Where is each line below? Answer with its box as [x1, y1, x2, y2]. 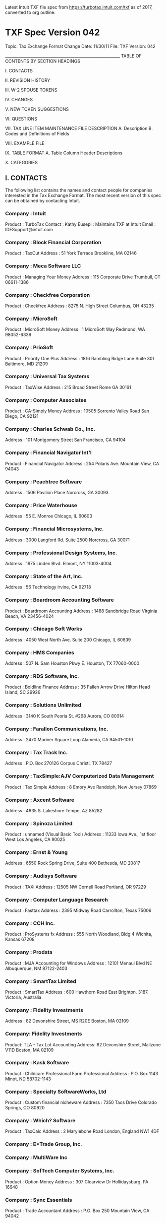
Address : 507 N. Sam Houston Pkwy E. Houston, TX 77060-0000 [5, 660, 140, 666]
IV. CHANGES [5, 96, 33, 102]
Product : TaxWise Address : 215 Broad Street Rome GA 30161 [5, 384, 131, 390]
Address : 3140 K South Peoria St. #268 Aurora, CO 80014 [5, 713, 124, 719]
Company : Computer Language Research [5, 896, 108, 903]
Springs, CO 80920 [5, 1105, 45, 1111]
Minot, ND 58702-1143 [5, 1076, 51, 1082]
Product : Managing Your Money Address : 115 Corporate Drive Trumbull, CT [5, 274, 161, 280]
